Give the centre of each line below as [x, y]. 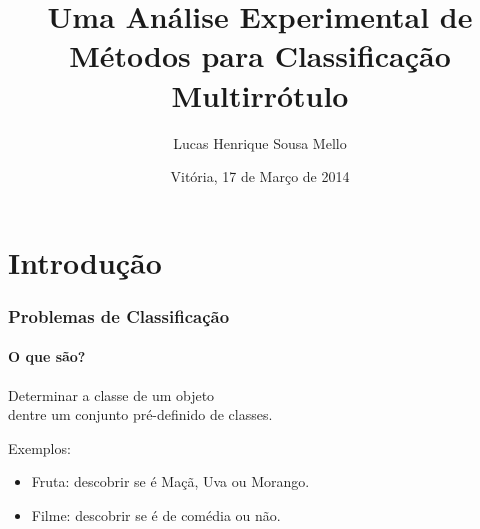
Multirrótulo [260, 94]
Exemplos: [39, 447]
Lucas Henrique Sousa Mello [260, 142]
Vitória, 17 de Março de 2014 [260, 176]
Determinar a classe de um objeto [111, 394]
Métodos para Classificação [260, 55]
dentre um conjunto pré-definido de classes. [140, 414]
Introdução [85, 261]
